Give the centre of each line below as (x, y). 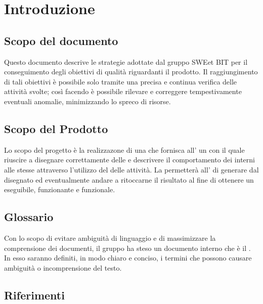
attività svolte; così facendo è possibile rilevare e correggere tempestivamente (123, 91)
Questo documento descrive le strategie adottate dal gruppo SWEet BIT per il (126, 61)
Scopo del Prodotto (56, 128)
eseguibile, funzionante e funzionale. (60, 189)
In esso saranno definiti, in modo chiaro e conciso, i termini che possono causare (128, 258)
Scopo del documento (61, 40)
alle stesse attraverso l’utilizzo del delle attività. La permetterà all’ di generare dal (131, 169)
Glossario (29, 217)
